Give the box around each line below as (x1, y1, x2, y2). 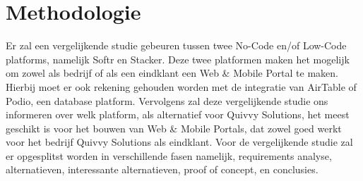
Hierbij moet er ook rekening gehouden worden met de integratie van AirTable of (6, 79, 357, 94)
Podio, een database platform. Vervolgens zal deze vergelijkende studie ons (6, 93, 328, 108)
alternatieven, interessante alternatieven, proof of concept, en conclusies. (6, 162, 319, 177)
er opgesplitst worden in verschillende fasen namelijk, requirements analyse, (6, 148, 332, 163)
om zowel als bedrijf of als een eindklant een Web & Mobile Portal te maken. (6, 65, 338, 80)
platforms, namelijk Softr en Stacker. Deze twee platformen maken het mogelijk (6, 51, 350, 66)
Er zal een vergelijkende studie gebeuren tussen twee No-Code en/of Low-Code (6, 38, 347, 53)
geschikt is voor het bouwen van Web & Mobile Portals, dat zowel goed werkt (6, 120, 342, 135)
